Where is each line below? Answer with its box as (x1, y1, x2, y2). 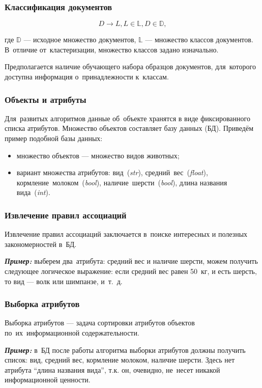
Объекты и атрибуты (5, 93, 86, 105)
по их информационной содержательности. (5, 327, 139, 338)
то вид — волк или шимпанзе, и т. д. (5, 275, 123, 286)
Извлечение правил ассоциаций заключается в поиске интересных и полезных (5, 229, 248, 239)
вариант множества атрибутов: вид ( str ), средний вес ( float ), (16, 167, 208, 178)
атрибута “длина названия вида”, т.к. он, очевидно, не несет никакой (5, 364, 220, 375)
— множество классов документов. (145, 34, 253, 45)
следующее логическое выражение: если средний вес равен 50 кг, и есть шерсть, (5, 265, 257, 276)
